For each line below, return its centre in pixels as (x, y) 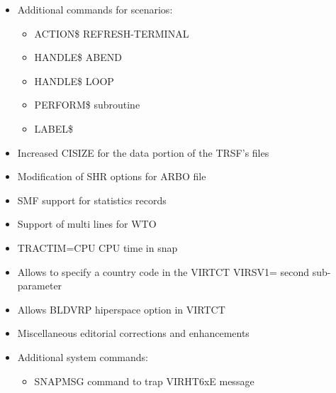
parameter (40, 286)
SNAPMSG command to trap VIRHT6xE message (144, 381)
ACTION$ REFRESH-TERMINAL (112, 33)
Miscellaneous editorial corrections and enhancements (133, 333)
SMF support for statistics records (92, 200)
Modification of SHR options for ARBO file (112, 176)
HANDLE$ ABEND (78, 57)
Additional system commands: (83, 356)
